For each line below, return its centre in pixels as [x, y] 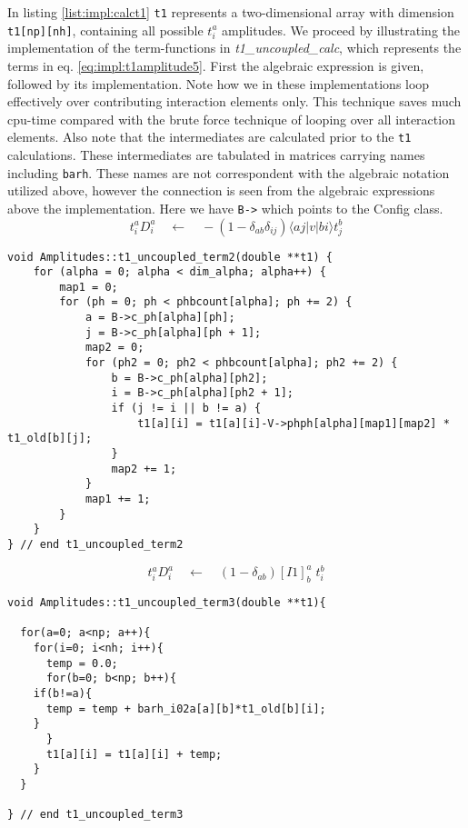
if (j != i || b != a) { [186, 409]
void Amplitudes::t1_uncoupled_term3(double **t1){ [167, 602]
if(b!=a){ [63, 693]
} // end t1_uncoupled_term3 [95, 815]
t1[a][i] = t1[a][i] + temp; [134, 754]
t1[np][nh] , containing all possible [105, 30]
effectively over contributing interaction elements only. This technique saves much [234, 101]
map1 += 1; [118, 499]
